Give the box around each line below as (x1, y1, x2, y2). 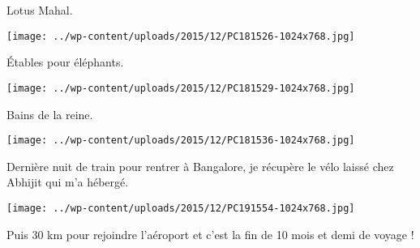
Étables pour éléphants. (6, 53, 124, 71)
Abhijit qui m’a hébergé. (6, 173, 129, 190)
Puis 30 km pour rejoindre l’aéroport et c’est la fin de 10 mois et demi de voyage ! (6, 225, 414, 242)
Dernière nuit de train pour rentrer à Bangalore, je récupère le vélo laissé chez (6, 157, 394, 174)
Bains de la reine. (6, 105, 93, 122)
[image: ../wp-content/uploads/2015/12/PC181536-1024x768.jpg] (6, 135, 355, 147)
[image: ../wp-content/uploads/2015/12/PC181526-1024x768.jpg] (6, 30, 355, 42)
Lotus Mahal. (6, 2, 73, 18)
